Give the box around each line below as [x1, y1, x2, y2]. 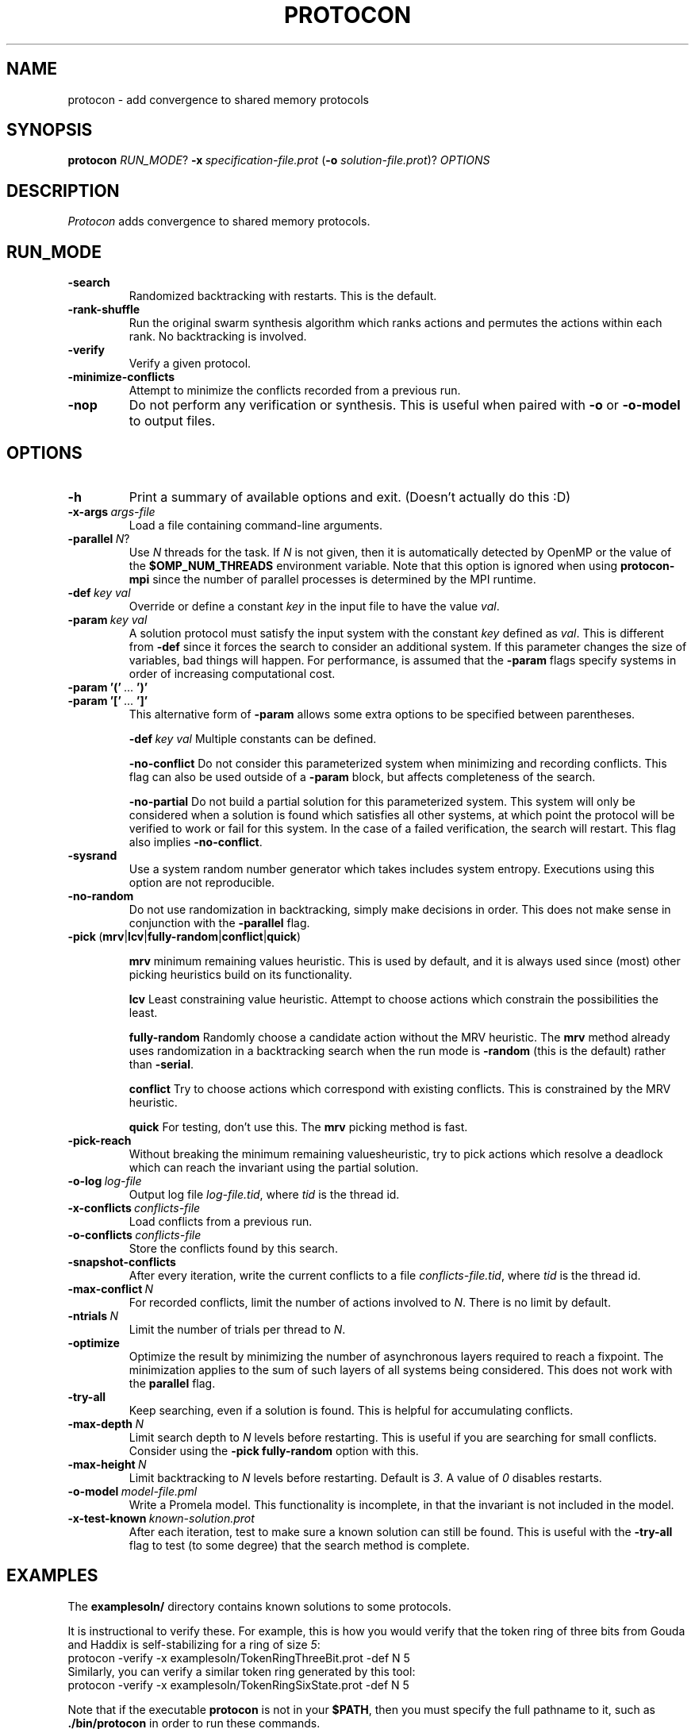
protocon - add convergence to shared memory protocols [67, 92, 369, 106]
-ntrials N [67, 1308, 118, 1323]
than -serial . [129, 1057, 194, 1071]
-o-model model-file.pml [67, 1484, 198, 1498]
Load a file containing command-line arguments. [129, 518, 383, 532]
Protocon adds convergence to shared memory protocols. [67, 214, 371, 229]
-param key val [67, 612, 148, 626]
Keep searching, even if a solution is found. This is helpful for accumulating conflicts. [129, 1403, 574, 1417]
